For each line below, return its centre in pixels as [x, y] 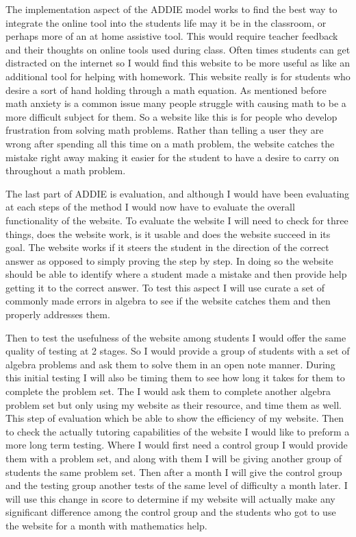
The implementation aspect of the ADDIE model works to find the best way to [171, 9]
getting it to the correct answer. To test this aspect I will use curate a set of [165, 287]
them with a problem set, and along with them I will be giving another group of [174, 458]
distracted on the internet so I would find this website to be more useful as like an [178, 63]
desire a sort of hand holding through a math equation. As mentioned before [166, 89]
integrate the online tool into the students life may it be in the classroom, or [166, 22]
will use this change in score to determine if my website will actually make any [170, 498]
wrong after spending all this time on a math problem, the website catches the [170, 143]
